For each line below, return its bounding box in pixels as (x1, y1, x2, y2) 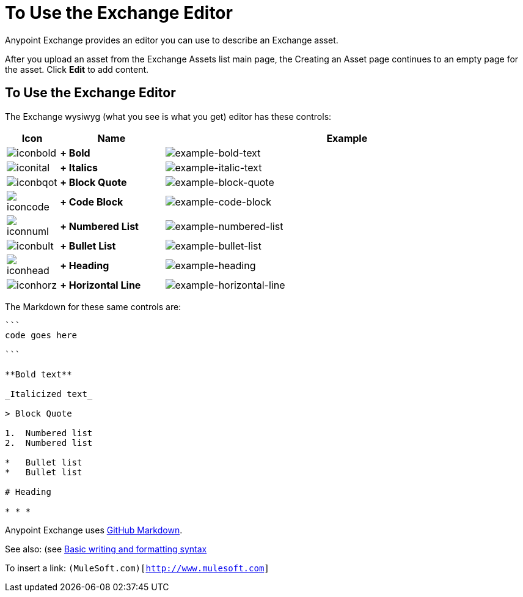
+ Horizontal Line (60, 278, 141, 291)
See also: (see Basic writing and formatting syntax (5, 543, 207, 554)
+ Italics (60, 161, 98, 174)
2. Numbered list (5, 437, 93, 448)
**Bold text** (5, 369, 72, 379)
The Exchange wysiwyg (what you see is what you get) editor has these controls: (5, 111, 332, 122)
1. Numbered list (5, 428, 93, 438)
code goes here (5, 330, 78, 340)
